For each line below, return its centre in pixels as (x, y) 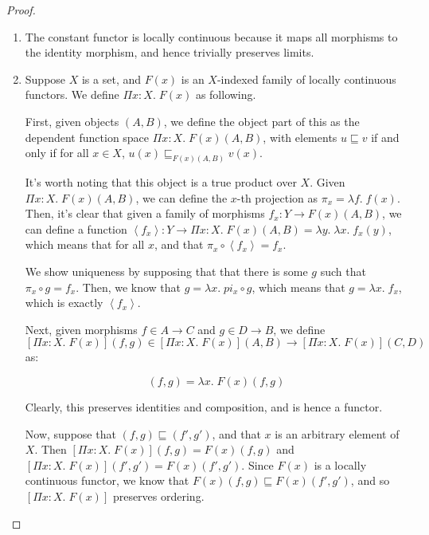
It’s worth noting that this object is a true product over (161, 182)
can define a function (76, 228)
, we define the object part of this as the (261, 121)
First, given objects (72, 121)
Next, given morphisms (81, 329)
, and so (370, 480)
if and (385, 137)
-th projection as (277, 197)
